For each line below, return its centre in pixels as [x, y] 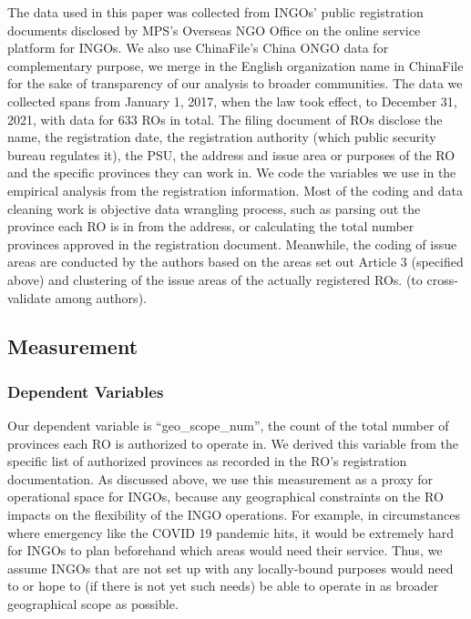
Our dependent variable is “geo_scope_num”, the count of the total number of [228, 426]
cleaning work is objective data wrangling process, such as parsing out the [214, 208]
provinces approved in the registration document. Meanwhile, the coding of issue [232, 244]
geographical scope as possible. [93, 604]
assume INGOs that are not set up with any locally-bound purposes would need [230, 568]
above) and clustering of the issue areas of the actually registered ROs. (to [215, 279]
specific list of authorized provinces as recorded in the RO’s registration [207, 461]
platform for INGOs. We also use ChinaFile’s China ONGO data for [198, 48]
